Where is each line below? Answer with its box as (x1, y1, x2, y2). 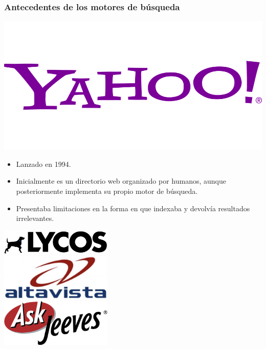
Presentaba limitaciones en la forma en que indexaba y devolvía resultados (16, 203, 250, 213)
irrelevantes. (16, 213, 54, 223)
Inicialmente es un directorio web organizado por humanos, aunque (16, 176, 227, 186)
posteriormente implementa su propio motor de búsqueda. (16, 186, 198, 196)
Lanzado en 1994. (16, 158, 71, 169)
